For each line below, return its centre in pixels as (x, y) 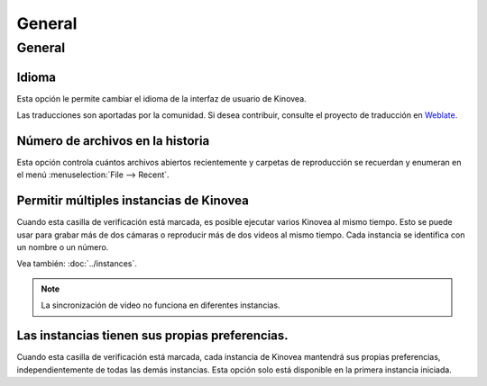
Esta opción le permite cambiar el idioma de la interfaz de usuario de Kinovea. (161, 98)
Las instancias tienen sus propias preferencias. (152, 336)
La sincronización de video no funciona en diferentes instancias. (161, 305)
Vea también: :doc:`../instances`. (77, 264)
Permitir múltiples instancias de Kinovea (133, 201)
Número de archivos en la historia (113, 141)
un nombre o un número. (63, 247)
